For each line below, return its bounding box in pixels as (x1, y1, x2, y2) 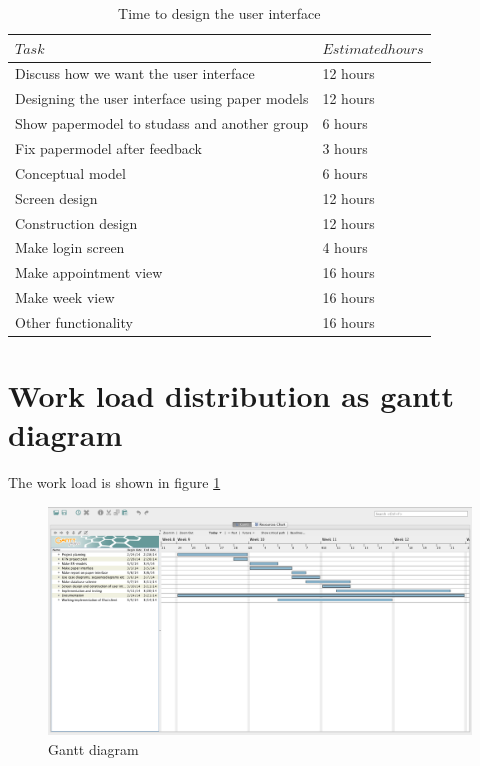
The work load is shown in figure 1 (8, 472, 221, 493)
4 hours (322, 237, 368, 258)
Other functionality (15, 311, 133, 332)
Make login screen (15, 237, 125, 258)
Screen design (15, 187, 98, 208)
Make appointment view (15, 262, 163, 283)
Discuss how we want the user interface (15, 63, 255, 84)
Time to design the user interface (118, 3, 321, 23)
